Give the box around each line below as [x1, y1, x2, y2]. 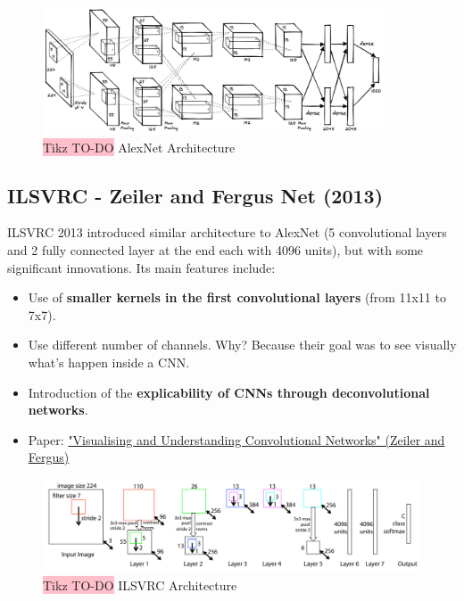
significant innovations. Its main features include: [7, 258, 276, 276]
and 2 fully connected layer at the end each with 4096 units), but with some [7, 241, 424, 259]
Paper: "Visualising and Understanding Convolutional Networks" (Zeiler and [28, 430, 445, 449]
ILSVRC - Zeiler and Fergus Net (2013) [7, 181, 384, 209]
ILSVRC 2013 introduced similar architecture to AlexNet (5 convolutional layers [7, 223, 447, 242]
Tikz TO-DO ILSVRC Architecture [43, 576, 237, 595]
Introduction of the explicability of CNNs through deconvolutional [28, 383, 430, 401]
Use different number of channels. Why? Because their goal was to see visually [28, 335, 457, 354]
